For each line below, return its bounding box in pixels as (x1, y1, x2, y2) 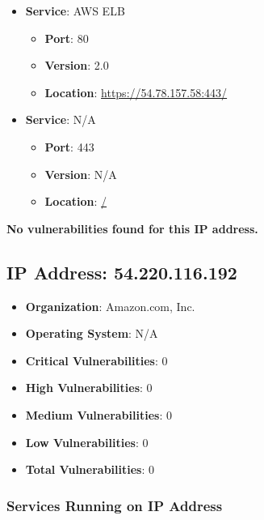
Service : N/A (25, 111, 96, 128)
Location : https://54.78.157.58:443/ (44, 83, 228, 100)
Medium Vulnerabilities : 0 (25, 406, 172, 423)
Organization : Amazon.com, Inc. (25, 297, 195, 314)
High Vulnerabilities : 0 (25, 379, 153, 396)
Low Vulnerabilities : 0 (25, 433, 149, 450)
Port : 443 (44, 138, 94, 155)
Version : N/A (44, 165, 117, 182)
